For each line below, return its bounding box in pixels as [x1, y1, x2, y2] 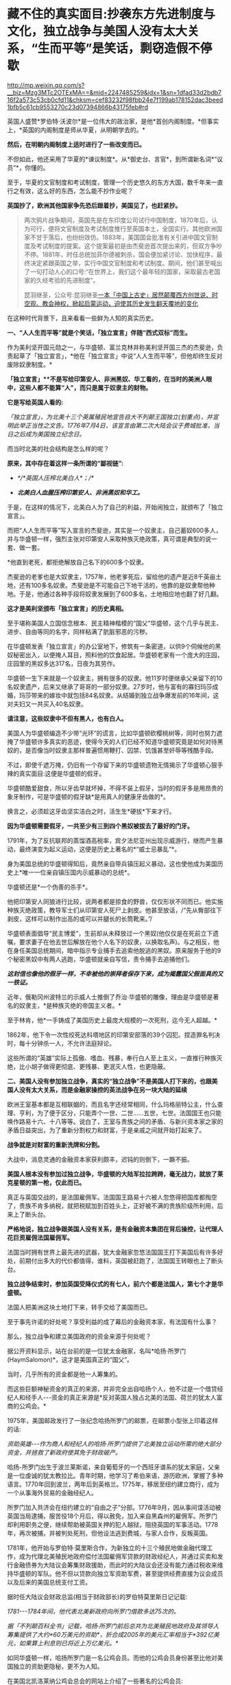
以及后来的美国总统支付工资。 [7, 1578, 91, 1586]
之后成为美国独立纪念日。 [12, 430, 86, 438]
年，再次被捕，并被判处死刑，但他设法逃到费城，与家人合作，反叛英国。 [7, 1529, 211, 1537]
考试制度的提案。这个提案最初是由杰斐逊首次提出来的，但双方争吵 [36, 241, 223, 250]
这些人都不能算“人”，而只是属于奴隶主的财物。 [19, 383, 152, 392]
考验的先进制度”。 [47, 276, 99, 284]
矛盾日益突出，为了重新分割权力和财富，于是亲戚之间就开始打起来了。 [7, 1125, 206, 1134]
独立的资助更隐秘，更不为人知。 [12, 1662, 104, 1671]
